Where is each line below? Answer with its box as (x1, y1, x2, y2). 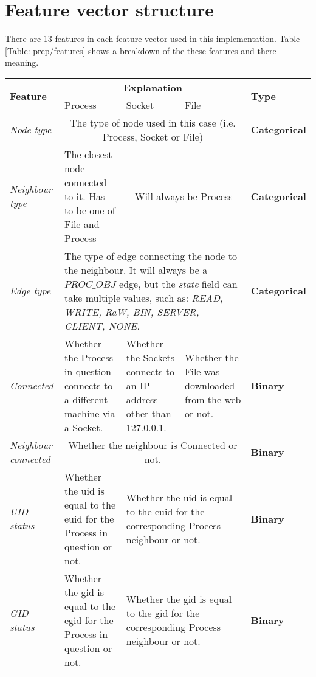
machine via (64, 406, 115, 420)
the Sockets (126, 350, 175, 364)
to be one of (64, 203, 115, 217)
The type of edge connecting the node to (64, 248, 237, 263)
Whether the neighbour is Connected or (68, 437, 238, 452)
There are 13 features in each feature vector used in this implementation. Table (5, 32, 300, 45)
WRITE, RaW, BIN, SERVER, (64, 304, 199, 319)
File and (64, 217, 100, 231)
